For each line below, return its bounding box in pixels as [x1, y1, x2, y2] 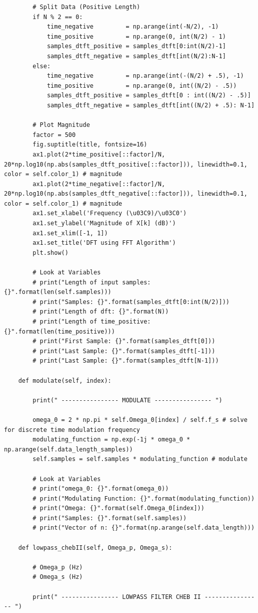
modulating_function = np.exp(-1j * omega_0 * [32, 436, 190, 443]
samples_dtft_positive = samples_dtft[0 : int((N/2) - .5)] [46, 92, 251, 99]
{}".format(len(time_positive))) [4, 328, 115, 335]
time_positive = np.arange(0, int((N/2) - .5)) [46, 82, 237, 89]
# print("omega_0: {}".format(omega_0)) [32, 485, 169, 493]
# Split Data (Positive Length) [32, 4, 140, 11]
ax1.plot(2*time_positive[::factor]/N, [32, 150, 165, 158]
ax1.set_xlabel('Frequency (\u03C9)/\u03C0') [32, 210, 187, 217]
